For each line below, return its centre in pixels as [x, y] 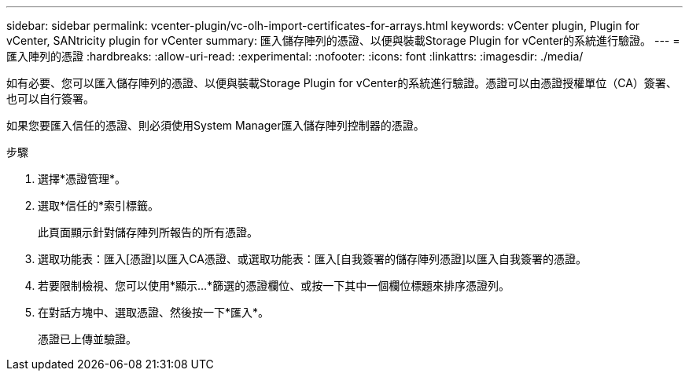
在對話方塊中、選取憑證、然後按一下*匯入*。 [154, 312]
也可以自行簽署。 [50, 99]
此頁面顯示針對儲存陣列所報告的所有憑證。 [148, 232]
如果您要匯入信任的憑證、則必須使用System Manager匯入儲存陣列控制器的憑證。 [216, 125]
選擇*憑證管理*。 [82, 179]
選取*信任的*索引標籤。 [99, 205]
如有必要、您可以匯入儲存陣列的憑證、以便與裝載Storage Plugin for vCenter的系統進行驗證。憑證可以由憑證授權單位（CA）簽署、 [342, 83]
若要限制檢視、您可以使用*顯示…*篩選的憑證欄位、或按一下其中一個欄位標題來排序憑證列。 [274, 285]
